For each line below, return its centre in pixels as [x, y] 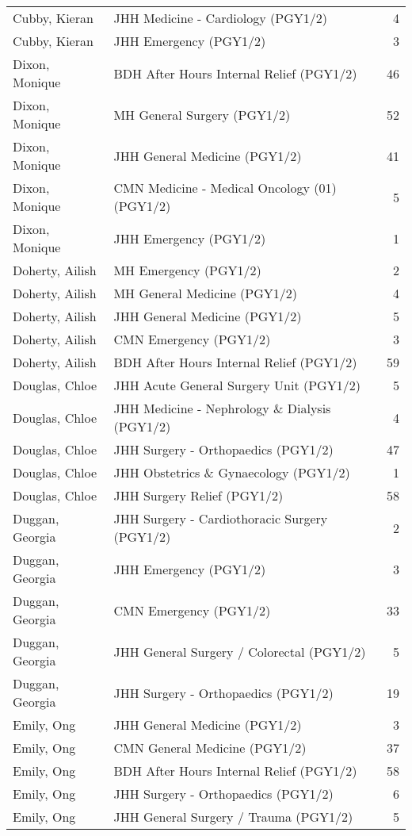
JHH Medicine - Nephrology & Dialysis [222, 408]
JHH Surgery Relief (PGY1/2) [198, 495]
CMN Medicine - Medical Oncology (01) [225, 188]
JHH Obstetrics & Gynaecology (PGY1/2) [232, 472]
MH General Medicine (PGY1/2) [206, 293]
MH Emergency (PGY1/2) [187, 270]
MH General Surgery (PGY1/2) [202, 114]
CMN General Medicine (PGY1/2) [210, 748]
